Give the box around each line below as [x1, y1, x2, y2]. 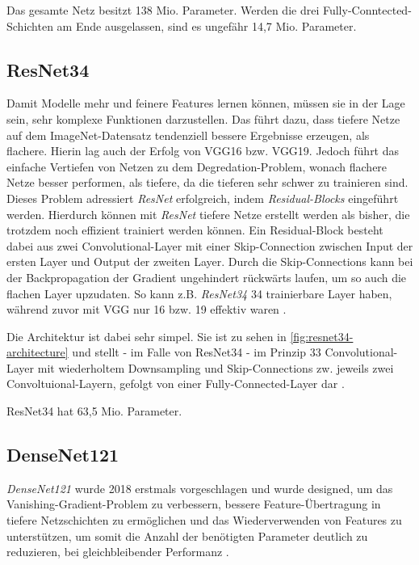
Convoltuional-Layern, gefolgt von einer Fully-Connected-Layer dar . [6, 375, 345, 392]
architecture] [6, 344, 69, 361]
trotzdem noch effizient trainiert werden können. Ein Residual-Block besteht [6, 221, 383, 238]
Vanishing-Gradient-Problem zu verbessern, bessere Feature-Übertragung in [6, 495, 381, 512]
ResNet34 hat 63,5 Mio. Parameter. [6, 403, 182, 420]
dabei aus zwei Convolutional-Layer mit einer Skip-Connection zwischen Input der [6, 237, 413, 254]
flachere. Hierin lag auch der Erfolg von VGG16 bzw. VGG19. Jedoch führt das [6, 142, 400, 159]
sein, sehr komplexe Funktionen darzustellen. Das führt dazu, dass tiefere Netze [6, 110, 400, 127]
